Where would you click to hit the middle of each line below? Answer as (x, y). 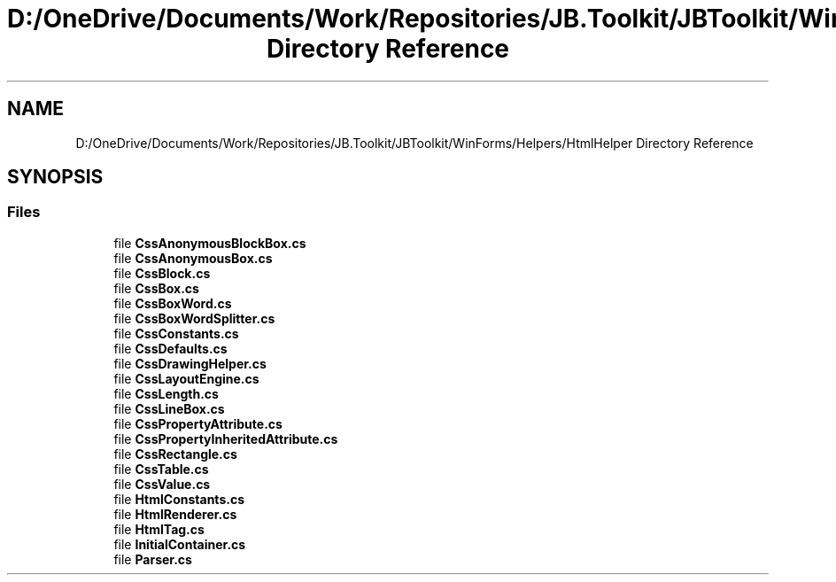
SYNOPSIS (55, 177)
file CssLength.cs (166, 393)
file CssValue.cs (162, 484)
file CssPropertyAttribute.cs (198, 423)
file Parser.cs (153, 559)
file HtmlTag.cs (159, 529)
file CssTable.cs (161, 469)
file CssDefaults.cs (170, 348)
